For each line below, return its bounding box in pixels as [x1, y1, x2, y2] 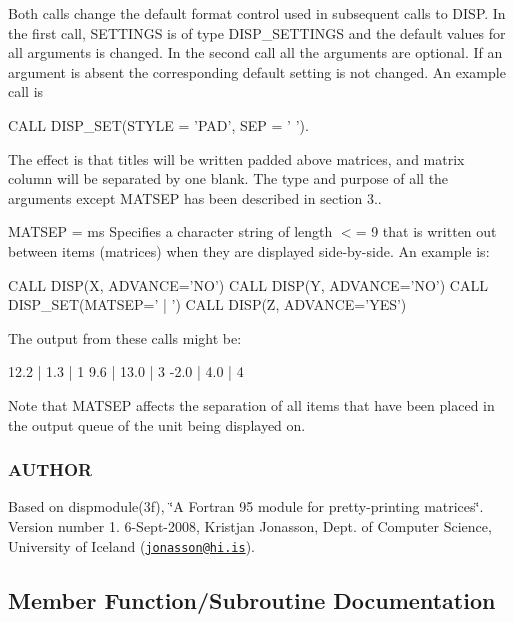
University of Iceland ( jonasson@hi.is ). [8, 535, 255, 556]
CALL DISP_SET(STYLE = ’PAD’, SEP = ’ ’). [8, 114, 309, 135]
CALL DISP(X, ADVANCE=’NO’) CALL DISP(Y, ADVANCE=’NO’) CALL [8, 274, 488, 295]
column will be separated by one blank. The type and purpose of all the [8, 168, 449, 189]
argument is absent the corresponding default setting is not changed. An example [8, 61, 506, 82]
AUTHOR [8, 457, 93, 482]
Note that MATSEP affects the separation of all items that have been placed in [8, 394, 495, 415]
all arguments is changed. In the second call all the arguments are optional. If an [8, 42, 503, 63]
